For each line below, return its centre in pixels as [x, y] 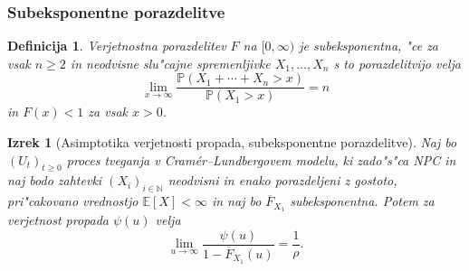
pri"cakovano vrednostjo [73, 201]
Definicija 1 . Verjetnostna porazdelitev [117, 46]
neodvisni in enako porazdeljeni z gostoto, [282, 180]
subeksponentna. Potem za [362, 201]
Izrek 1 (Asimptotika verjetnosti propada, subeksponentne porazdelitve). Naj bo [232, 142]
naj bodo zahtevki [55, 180]
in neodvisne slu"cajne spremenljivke [170, 63]
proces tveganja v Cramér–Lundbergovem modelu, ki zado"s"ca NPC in [261, 159]
